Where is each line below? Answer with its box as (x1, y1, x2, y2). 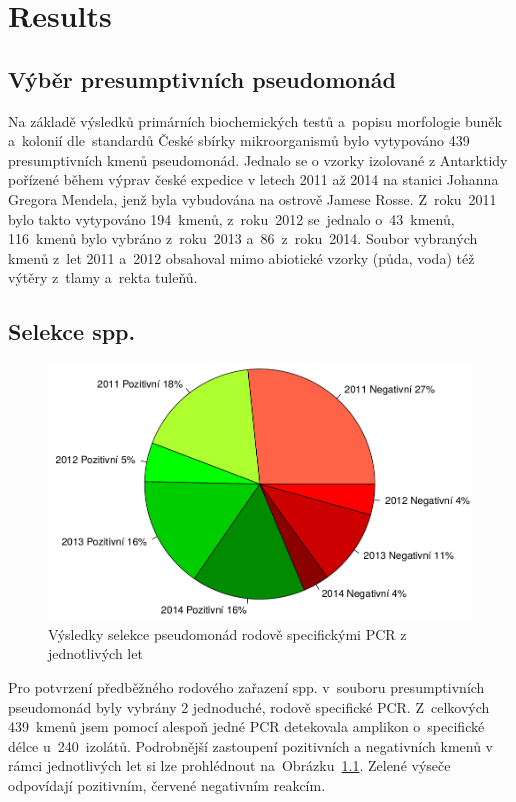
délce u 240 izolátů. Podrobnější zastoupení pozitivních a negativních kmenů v (8, 735, 493, 756)
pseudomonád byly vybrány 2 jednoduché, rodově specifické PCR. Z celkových (8, 696, 490, 717)
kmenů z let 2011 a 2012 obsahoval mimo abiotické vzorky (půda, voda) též (8, 247, 475, 268)
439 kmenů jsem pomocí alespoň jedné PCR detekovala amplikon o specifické (8, 716, 485, 737)
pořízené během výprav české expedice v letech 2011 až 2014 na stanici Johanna (8, 169, 499, 190)
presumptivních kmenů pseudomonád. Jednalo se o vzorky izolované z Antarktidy (8, 149, 508, 170)
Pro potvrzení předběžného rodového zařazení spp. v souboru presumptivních (8, 676, 485, 697)
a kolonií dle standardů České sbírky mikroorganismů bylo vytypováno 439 (8, 130, 470, 151)
